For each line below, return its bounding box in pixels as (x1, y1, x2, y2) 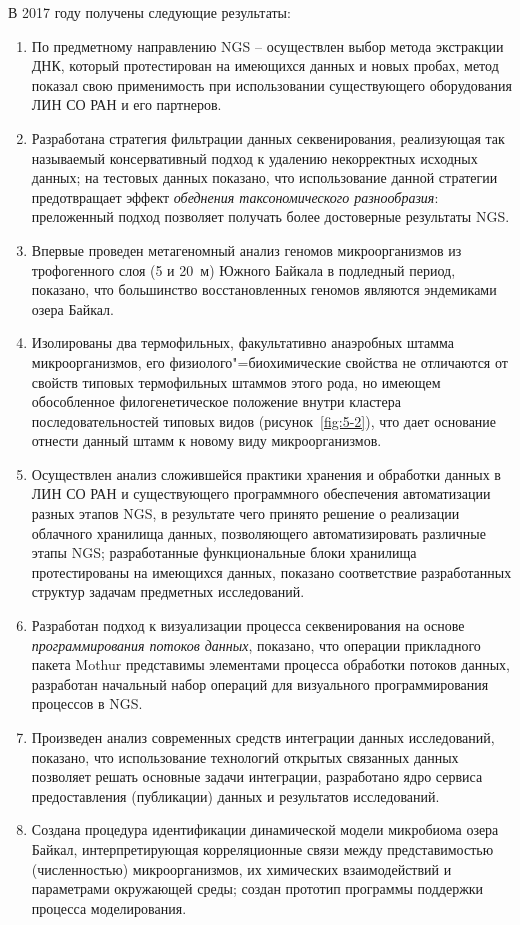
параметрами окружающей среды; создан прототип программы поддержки (31, 878, 484, 899)
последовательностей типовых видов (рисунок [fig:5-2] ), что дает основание (31, 410, 497, 431)
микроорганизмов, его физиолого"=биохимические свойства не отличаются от (31, 351, 508, 372)
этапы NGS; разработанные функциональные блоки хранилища (31, 542, 417, 563)
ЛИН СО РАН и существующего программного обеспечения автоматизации (31, 483, 491, 504)
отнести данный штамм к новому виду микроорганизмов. (31, 430, 382, 451)
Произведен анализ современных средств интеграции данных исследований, (31, 727, 495, 747)
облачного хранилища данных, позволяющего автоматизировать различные (31, 522, 486, 543)
